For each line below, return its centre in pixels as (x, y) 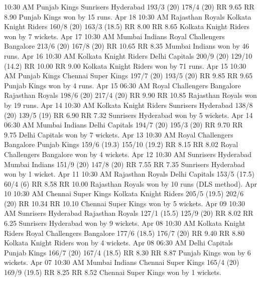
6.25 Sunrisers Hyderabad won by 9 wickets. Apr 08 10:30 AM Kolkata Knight (125, 223)
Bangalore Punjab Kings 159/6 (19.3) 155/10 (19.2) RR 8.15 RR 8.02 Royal (121, 144)
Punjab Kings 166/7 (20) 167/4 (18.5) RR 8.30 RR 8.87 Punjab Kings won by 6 (127, 252)
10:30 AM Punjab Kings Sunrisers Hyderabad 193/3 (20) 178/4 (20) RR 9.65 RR (129, 7)
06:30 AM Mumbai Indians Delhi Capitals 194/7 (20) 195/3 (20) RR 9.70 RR (123, 125)
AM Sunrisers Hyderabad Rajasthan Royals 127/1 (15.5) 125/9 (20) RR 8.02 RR (129, 213)
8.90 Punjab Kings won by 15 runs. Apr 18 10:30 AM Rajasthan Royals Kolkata (128, 16)
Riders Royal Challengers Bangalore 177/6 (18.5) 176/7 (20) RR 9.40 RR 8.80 (124, 233)
